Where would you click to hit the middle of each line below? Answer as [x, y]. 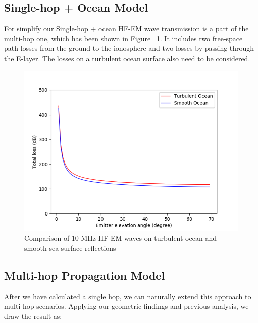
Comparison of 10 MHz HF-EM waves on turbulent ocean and [120, 238]
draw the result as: [33, 316]
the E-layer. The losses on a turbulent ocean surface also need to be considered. [127, 58]
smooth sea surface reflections [70, 248]
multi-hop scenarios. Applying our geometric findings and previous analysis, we [126, 306]
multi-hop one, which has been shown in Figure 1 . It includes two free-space [123, 38]
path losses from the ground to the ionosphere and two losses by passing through [129, 48]
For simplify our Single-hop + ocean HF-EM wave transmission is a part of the [126, 29]
